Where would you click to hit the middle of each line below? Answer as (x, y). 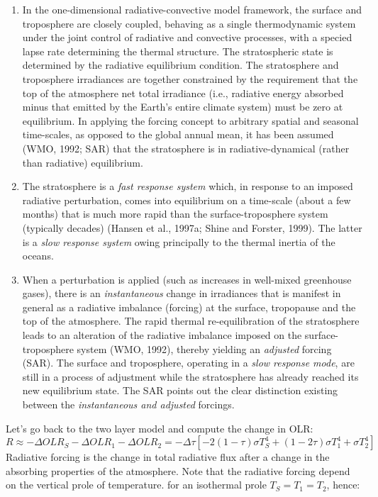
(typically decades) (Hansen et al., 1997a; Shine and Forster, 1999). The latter (192, 227)
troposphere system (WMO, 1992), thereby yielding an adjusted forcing (177, 348)
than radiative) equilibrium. (83, 162)
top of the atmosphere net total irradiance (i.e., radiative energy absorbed (183, 93)
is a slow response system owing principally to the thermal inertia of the (179, 241)
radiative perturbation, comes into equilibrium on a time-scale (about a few (187, 200)
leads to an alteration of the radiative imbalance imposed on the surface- (180, 335)
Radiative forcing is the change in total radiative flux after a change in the (168, 457)
